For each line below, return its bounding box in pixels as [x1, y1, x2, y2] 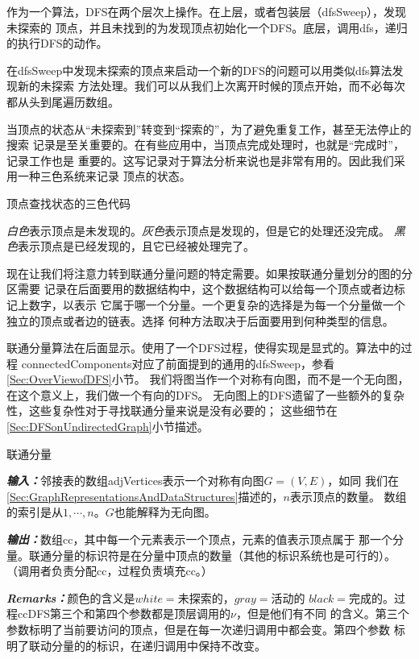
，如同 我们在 [327, 472, 399, 489]
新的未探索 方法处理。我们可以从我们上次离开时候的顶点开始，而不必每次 [17, 77, 405, 94]
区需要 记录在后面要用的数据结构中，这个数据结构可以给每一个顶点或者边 [6, 280, 394, 297]
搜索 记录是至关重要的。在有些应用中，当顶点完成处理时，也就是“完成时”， [6, 136, 404, 153]
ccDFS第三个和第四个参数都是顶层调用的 [17, 605, 231, 622]
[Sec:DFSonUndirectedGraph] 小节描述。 [6, 418, 209, 435]
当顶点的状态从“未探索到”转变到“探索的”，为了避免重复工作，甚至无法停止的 [6, 120, 412, 137]
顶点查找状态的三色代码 [6, 194, 131, 211]
